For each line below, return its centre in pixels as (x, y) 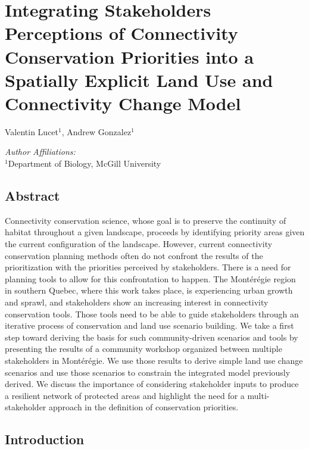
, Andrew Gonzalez (96, 131)
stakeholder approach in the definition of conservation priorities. (122, 407)
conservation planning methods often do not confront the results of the (134, 255)
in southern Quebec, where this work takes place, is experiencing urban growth (149, 290)
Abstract (32, 196)
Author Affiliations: (40, 152)
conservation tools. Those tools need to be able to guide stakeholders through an (152, 314)
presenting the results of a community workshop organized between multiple (143, 349)
